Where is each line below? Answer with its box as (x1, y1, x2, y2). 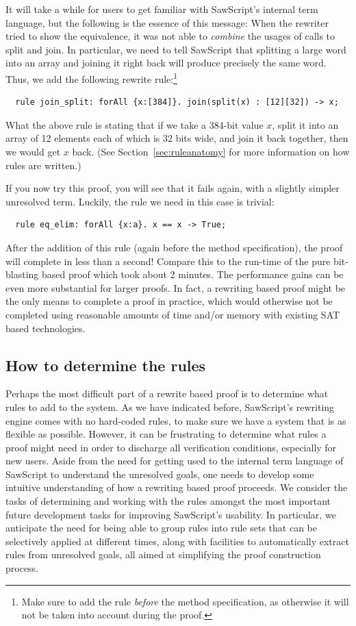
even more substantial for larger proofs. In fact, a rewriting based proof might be (5, 280, 346, 295)
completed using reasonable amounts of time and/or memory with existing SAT (5, 307, 340, 321)
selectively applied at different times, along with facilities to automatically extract (5, 534, 349, 548)
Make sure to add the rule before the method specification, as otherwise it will (21, 594, 349, 608)
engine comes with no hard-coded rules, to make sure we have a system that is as (5, 413, 346, 427)
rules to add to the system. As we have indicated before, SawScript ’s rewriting (5, 399, 335, 414)
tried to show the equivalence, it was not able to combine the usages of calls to (5, 29, 335, 43)
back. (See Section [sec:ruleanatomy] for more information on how (72, 145, 350, 158)
